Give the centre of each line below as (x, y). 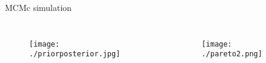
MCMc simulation (38, 7)
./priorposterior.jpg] (75, 54)
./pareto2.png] (232, 54)
